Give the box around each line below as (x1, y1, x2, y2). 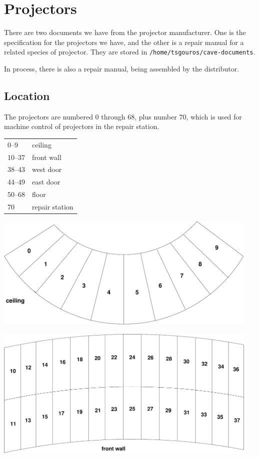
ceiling (32, 139, 51, 149)
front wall (32, 151, 61, 162)
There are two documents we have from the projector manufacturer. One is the (4, 27, 246, 37)
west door (32, 164, 62, 174)
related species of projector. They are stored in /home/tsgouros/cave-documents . (4, 46, 255, 57)
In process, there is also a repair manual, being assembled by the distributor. (4, 63, 239, 73)
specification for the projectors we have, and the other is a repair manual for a (4, 36, 244, 47)
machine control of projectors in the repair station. (4, 121, 159, 131)
